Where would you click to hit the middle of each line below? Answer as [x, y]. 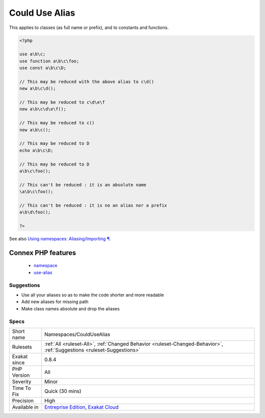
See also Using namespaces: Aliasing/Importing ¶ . [60, 239]
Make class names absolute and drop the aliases [70, 308]
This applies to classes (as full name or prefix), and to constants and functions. [89, 28]
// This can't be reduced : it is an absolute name [83, 185]
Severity [22, 382]
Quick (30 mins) [63, 391]
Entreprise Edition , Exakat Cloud [81, 407]
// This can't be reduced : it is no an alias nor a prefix [93, 205]
